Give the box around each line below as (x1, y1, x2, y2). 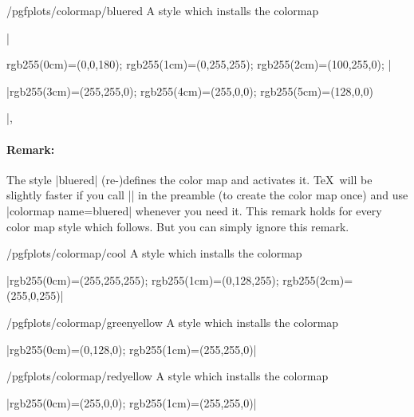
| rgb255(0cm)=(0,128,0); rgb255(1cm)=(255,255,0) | (6, 340, 257, 357)
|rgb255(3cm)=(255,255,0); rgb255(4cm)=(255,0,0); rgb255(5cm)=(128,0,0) (6, 82, 373, 99)
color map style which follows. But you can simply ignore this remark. (6, 218, 349, 234)
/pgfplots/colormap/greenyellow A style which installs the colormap (6, 313, 339, 330)
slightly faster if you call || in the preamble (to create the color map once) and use (6, 187, 408, 203)
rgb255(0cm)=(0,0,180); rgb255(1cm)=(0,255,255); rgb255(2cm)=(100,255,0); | (6, 56, 392, 73)
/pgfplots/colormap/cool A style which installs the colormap (6, 245, 302, 262)
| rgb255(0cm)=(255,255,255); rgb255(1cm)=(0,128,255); (6, 271, 279, 288)
